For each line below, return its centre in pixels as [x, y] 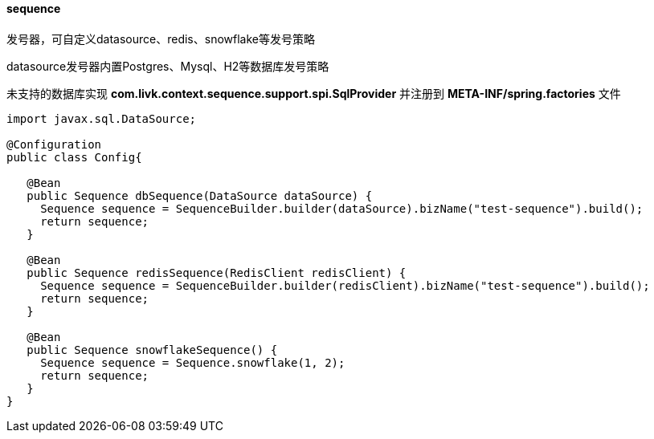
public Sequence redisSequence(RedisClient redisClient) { [217, 272]
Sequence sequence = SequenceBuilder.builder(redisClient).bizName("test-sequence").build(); [345, 285]
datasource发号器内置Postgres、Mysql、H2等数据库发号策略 [168, 66]
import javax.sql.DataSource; [102, 118]
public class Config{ [74, 157]
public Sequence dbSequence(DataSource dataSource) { [200, 195]
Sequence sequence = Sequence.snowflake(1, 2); [193, 362]
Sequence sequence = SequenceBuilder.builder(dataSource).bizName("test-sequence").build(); [342, 208]
